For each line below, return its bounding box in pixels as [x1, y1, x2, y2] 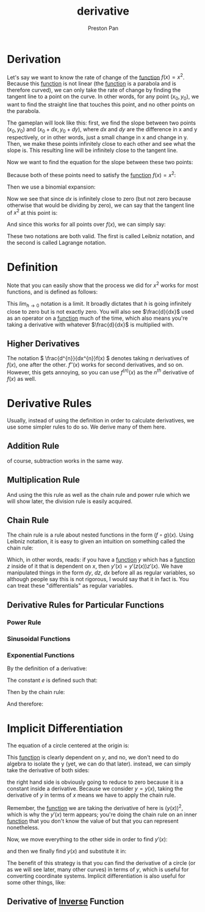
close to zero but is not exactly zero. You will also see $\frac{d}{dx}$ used [7, 308, 194, 315]
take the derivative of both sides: [7, 766, 90, 773]
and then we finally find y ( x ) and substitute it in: [7, 847, 127, 855]
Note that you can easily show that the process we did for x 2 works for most [7, 281, 199, 289]
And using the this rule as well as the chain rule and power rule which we [7, 491, 190, 498]
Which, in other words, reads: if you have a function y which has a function [7, 556, 195, 563]
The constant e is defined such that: [7, 676, 98, 684]
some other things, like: [7, 878, 66, 886]
